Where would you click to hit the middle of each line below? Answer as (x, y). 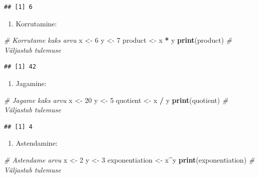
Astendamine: (37, 143)
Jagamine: (31, 83)
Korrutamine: (36, 23)
